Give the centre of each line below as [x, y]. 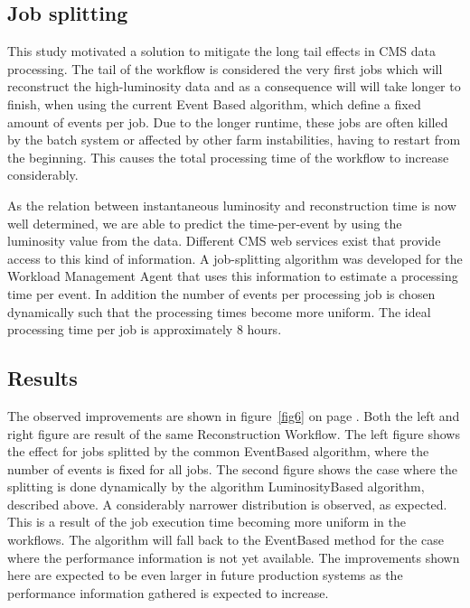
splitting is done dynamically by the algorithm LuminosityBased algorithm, [216, 486]
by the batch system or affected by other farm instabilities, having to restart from [234, 140]
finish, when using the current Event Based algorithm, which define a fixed [214, 103]
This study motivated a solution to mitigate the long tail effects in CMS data [221, 51]
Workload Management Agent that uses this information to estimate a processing [233, 276]
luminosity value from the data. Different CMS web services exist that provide [224, 241]
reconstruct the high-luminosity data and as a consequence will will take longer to [234, 86]
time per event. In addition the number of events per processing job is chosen [221, 293]
